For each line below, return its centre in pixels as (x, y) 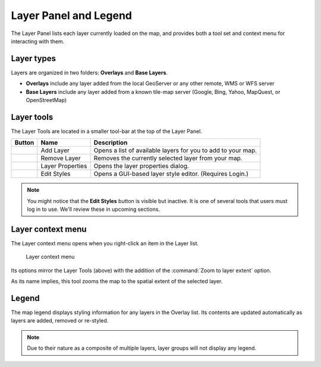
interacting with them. (38, 41)
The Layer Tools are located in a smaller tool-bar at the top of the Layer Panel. (106, 131)
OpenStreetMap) (46, 100)
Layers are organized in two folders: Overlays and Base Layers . (89, 72)
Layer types (34, 58)
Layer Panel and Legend (71, 15)
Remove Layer (61, 159)
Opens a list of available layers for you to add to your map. (175, 150)
